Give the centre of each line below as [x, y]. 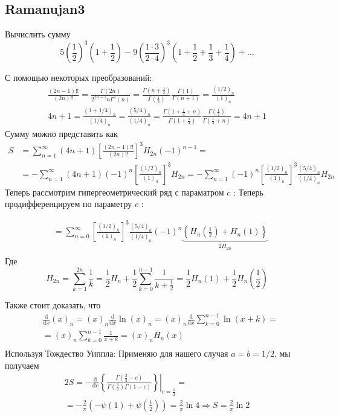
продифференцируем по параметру [69, 204]
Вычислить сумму [38, 34]
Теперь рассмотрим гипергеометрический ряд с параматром [115, 192]
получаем [22, 365]
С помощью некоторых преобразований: [79, 78]
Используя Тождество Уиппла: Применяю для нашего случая [117, 353]
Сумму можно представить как [61, 134]
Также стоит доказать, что [53, 305]
